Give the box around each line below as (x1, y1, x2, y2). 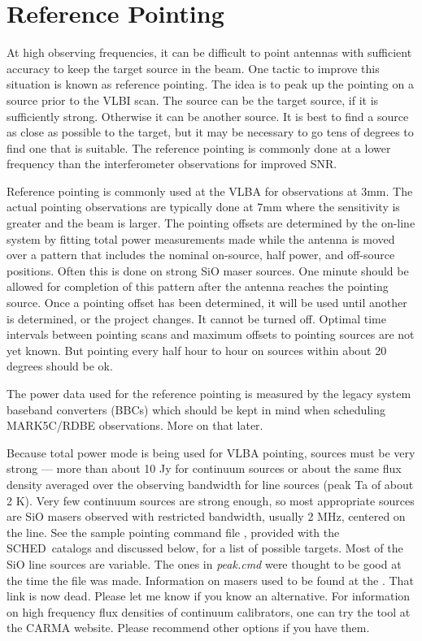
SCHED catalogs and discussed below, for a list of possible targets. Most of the (7, 539, 403, 557)
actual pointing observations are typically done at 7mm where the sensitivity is (7, 198, 400, 215)
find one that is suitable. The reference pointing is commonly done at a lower (7, 139, 391, 156)
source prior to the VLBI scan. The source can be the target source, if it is (7, 91, 379, 108)
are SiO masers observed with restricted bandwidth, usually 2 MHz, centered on (7, 508, 406, 525)
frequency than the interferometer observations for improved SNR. (7, 155, 337, 172)
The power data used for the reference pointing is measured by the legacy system (7, 385, 411, 401)
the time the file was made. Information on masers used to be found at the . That (7, 571, 414, 588)
